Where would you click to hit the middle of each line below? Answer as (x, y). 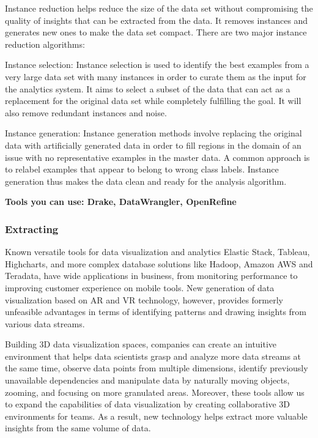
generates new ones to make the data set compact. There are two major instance (156, 32)
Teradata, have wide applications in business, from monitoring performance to (151, 276)
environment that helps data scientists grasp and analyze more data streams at (153, 356)
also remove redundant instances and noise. (86, 112)
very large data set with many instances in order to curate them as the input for (156, 76)
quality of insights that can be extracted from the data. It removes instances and (157, 20)
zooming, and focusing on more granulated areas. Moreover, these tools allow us (155, 392)
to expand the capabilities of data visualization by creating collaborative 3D (147, 404)
